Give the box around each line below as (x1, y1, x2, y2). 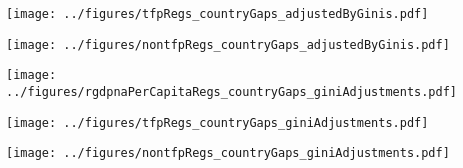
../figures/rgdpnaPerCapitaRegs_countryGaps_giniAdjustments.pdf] (6, 84, 458, 99)
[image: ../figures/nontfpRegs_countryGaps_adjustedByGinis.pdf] (6, 37, 450, 52)
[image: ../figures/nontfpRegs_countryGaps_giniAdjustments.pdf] (6, 146, 450, 161)
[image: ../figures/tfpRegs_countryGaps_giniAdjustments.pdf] (6, 115, 429, 130)
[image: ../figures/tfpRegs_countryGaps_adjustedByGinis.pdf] (6, 7, 429, 21)
